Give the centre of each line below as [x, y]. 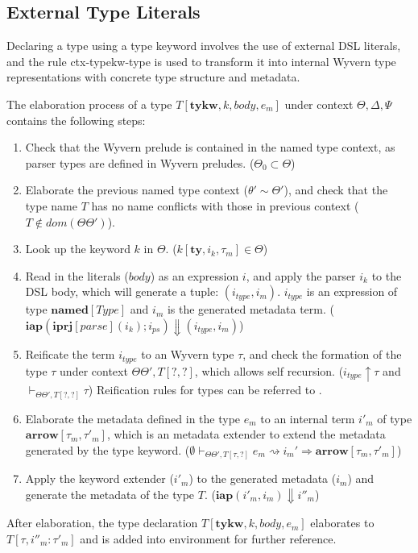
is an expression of [352, 291]
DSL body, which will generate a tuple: [122, 291]
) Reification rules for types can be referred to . [205, 390]
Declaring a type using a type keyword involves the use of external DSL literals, [204, 46]
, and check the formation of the [322, 354]
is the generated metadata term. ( [250, 309]
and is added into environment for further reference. [208, 538]
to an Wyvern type [188, 354]
